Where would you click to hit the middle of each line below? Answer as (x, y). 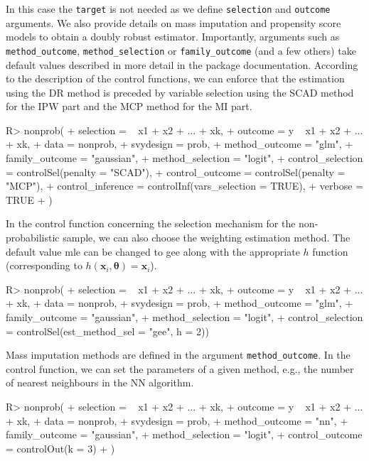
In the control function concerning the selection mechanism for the (151, 223)
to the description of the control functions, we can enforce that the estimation (175, 78)
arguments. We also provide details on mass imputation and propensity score (173, 22)
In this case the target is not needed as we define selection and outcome (168, 9)
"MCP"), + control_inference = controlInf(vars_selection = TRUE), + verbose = (185, 186)
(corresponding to (44, 265)
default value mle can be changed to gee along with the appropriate (153, 251)
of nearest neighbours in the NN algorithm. (100, 383)
